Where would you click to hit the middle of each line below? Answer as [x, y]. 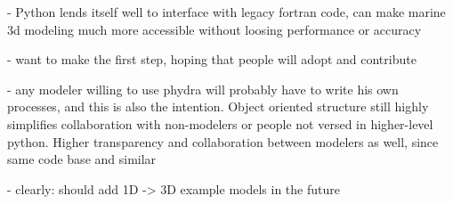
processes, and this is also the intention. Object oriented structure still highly [218, 106]
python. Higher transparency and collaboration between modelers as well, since [223, 141]
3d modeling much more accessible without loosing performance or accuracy [214, 29]
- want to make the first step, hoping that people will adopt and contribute [212, 59]
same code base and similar [82, 159]
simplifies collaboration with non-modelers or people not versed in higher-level [220, 123]
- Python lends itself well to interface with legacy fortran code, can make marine [226, 12]
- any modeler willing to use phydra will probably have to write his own [203, 89]
